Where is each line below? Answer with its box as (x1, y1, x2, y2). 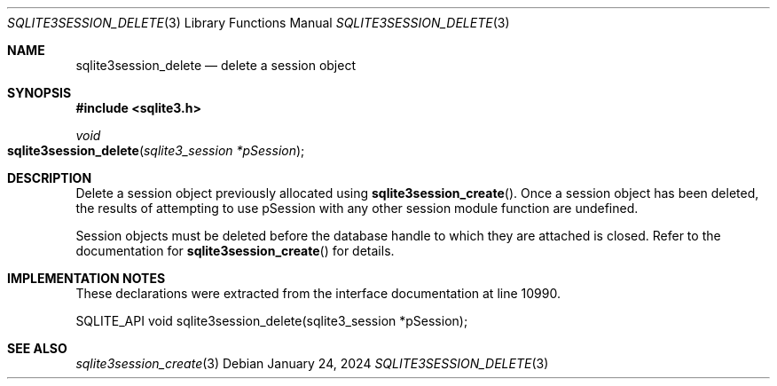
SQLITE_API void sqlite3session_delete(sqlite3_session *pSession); (75, 313, 468, 328)
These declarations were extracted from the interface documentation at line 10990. (75, 286, 561, 301)
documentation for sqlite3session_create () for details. (75, 243, 395, 258)
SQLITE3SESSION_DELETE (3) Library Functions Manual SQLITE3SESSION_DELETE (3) (7, 15, 510, 30)
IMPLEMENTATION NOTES (7, 271, 166, 286)
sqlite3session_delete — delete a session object (75, 58, 356, 73)
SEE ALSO (7, 341, 67, 356)
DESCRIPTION (7, 170, 92, 185)
